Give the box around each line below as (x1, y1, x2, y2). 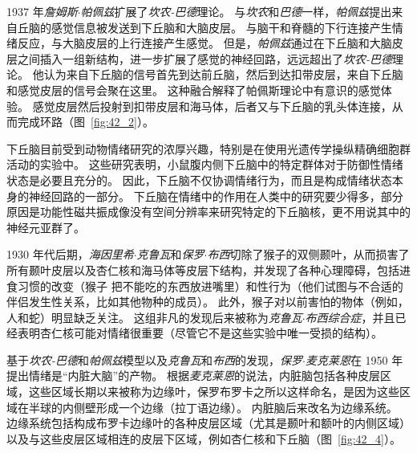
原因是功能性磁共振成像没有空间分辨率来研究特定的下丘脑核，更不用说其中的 (6, 203, 411, 220)
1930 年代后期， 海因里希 (6, 246, 134, 263)
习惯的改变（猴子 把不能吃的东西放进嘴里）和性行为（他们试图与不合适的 (17, 277, 403, 294)
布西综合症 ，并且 (305, 308, 395, 325)
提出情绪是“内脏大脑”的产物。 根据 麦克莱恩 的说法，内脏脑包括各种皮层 (6, 367, 380, 384)
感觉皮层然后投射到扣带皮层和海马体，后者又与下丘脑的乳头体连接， (32, 97, 392, 114)
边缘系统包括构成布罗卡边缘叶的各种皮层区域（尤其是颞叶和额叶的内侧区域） (6, 414, 411, 431)
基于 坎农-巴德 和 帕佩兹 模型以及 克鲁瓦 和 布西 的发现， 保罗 (6, 351, 303, 368)
